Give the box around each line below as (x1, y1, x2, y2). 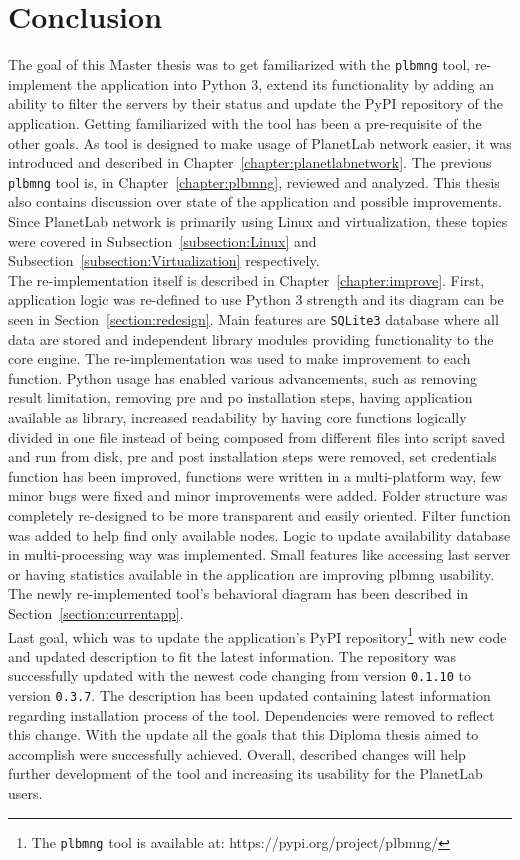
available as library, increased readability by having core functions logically (8, 407, 467, 427)
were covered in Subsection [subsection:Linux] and (8, 230, 317, 251)
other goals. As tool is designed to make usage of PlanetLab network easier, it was (8, 132, 512, 153)
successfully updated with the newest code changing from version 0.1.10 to (8, 665, 472, 686)
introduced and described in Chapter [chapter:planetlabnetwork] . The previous (8, 152, 492, 173)
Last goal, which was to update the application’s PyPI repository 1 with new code (8, 623, 507, 647)
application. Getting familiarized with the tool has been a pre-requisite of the (8, 112, 482, 133)
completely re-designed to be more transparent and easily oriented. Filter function (8, 504, 511, 525)
